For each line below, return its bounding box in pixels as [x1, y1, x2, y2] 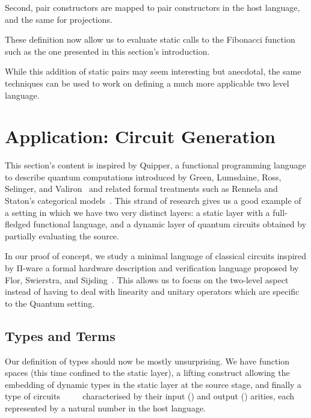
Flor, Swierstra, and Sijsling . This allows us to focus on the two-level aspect [5, 273, 289, 286]
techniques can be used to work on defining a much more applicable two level [5, 76, 289, 89]
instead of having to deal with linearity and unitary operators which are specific [5, 285, 300, 298]
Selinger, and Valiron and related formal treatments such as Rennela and [5, 182, 278, 195]
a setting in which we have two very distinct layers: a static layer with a [5, 206, 270, 218]
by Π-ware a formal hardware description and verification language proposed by [5, 262, 299, 274]
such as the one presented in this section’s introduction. [5, 45, 210, 57]
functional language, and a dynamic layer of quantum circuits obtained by [33, 218, 307, 230]
